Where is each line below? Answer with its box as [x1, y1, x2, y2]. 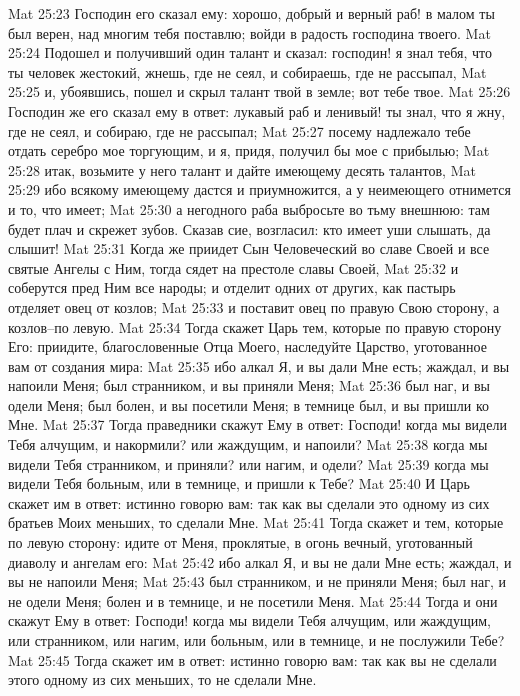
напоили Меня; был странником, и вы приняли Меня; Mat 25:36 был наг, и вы [8, 375, 490, 396]
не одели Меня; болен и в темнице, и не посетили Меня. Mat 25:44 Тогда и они [8, 590, 498, 611]
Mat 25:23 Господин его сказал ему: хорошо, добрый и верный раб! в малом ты [8, 3, 495, 23]
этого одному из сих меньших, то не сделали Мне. [8, 669, 317, 690]
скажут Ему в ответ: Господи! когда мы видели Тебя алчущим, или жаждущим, [8, 610, 491, 631]
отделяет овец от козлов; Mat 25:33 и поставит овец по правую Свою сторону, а [8, 296, 500, 317]
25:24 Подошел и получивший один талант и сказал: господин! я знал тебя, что [8, 42, 492, 63]
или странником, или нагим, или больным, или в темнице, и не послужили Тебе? [8, 630, 505, 650]
